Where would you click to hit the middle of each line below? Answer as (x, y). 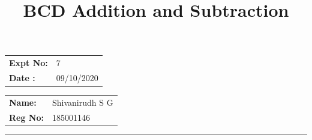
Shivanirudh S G (83, 102)
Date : (22, 77)
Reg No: (26, 117)
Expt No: (28, 63)
